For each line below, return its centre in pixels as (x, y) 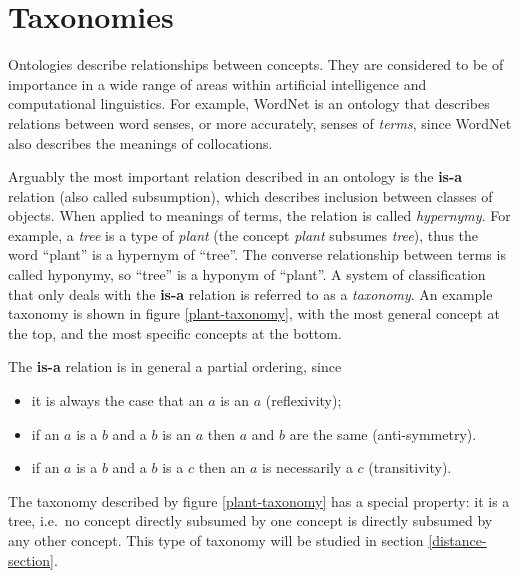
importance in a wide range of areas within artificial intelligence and (217, 83)
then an (222, 467)
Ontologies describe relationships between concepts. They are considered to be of (256, 64)
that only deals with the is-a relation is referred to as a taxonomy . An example (250, 293)
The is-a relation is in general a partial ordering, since (175, 366)
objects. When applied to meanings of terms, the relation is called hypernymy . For (259, 215)
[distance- (457, 540)
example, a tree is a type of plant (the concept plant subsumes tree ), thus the (243, 234)
